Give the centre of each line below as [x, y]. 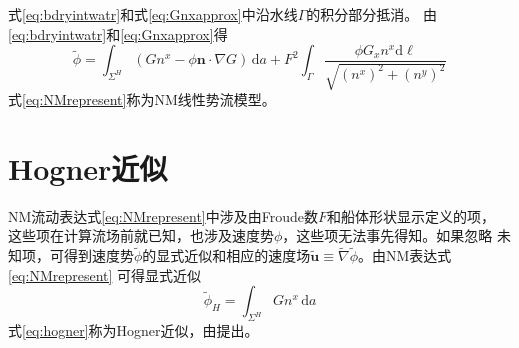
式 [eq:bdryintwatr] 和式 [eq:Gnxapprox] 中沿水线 [153, 14]
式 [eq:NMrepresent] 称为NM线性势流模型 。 [142, 99]
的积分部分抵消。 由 [371, 14]
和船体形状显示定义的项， [411, 215]
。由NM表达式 [405, 255]
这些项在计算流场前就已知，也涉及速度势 [141, 235]
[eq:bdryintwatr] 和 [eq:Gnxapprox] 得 [118, 33]
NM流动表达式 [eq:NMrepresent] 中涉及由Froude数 [163, 215]
